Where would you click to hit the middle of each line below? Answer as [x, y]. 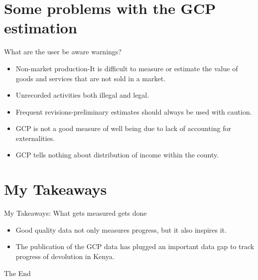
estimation [41, 28]
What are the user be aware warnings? [63, 52]
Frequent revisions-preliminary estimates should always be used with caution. [134, 111]
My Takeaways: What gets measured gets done [75, 213]
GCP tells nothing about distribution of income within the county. [117, 155]
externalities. [35, 138]
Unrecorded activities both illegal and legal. [82, 95]
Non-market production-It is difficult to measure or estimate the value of [127, 68]
